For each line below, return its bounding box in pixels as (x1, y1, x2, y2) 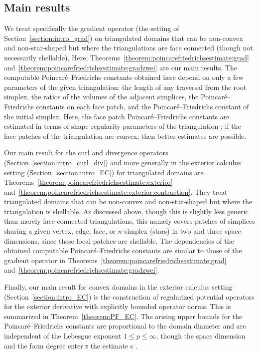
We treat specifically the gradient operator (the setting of (4, 23, 179, 33)
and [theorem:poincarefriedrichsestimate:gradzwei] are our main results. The (4, 62, 238, 72)
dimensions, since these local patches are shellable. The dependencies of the (4, 235, 234, 246)
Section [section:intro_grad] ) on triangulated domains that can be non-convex (4, 32, 243, 43)
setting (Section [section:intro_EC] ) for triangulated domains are (4, 167, 204, 177)
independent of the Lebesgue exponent (4, 331, 122, 341)
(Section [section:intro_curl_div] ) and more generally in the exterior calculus (4, 157, 241, 167)
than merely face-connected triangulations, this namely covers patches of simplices (4, 216, 255, 226)
